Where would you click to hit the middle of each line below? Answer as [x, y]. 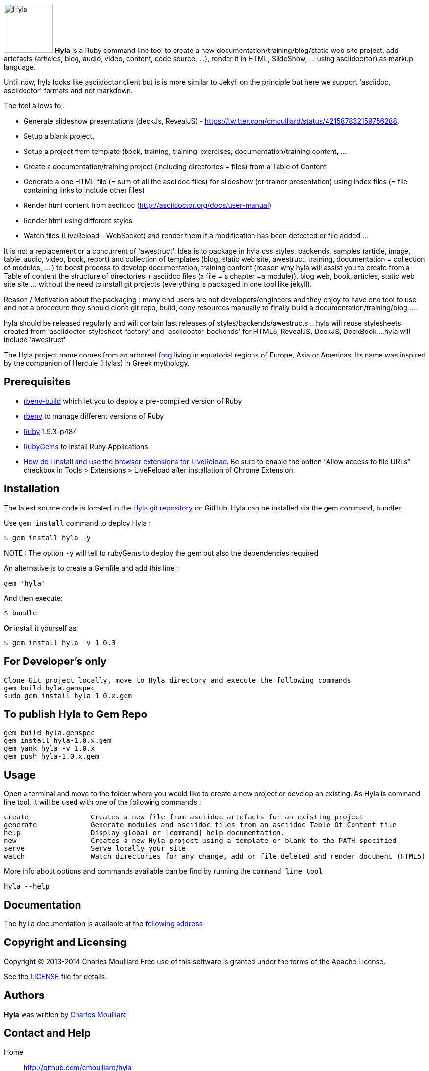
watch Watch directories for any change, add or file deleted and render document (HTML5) [215, 856]
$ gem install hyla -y [48, 538]
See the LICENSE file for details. [56, 976]
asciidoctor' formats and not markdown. [69, 90]
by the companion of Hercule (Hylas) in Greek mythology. [97, 363]
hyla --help [27, 886]
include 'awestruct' [35, 340]
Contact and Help [48, 1033]
